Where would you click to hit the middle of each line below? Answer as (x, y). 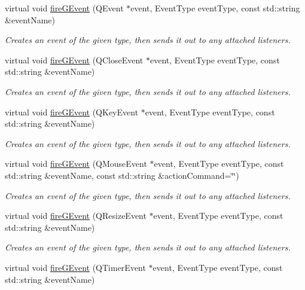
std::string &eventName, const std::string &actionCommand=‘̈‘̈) (122, 175)
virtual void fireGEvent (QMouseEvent (76, 164)
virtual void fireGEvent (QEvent (64, 8)
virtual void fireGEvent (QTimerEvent (75, 267)
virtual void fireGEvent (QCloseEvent (74, 59)
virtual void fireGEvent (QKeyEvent (72, 112)
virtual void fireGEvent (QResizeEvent (76, 216)
